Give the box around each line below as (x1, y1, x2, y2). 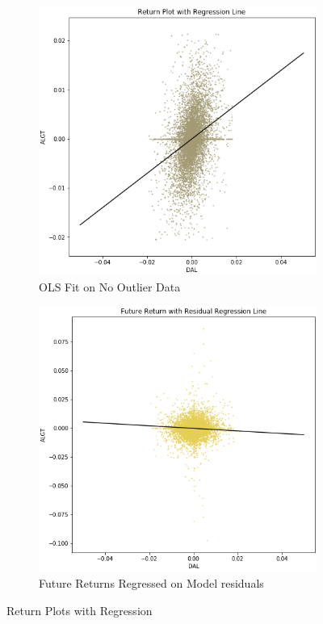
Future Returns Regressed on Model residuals (39, 575, 264, 592)
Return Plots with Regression (6, 601, 153, 618)
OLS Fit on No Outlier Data (39, 278, 181, 295)
